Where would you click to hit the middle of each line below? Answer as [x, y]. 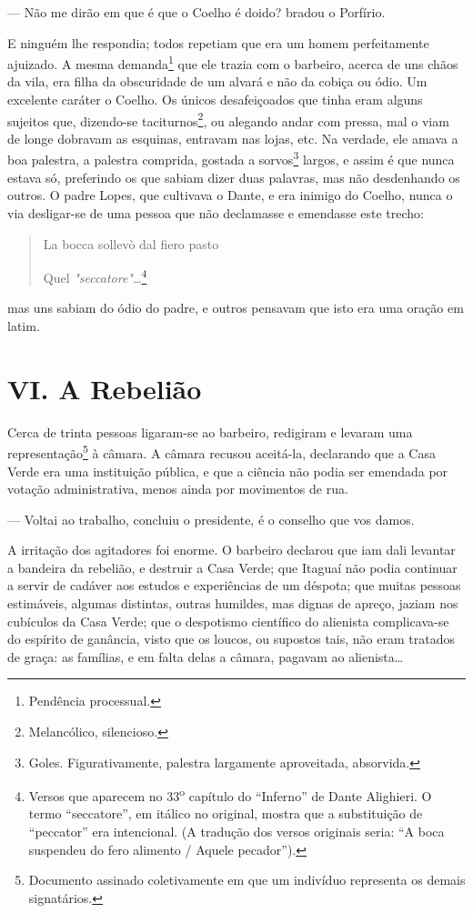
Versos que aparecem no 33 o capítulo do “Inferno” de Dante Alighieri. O [230, 794]
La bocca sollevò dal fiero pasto [131, 243]
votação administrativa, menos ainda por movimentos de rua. [178, 489]
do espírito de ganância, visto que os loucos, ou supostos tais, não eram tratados [231, 639]
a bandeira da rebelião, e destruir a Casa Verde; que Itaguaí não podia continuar [232, 567]
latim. [24, 325]
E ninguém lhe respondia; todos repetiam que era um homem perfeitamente [218, 42]
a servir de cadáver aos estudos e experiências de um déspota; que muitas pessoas [234, 585]
